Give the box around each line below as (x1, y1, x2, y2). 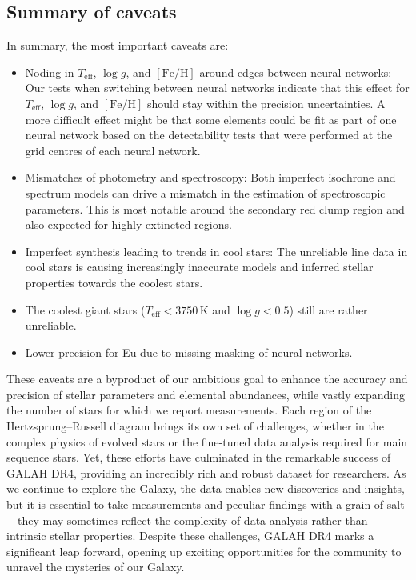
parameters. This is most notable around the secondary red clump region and (25, 200, 405, 217)
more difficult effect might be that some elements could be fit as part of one (25, 110, 397, 127)
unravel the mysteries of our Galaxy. (6, 558, 185, 575)
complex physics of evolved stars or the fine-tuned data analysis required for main (6, 433, 408, 450)
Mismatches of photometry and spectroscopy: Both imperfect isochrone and (25, 169, 396, 186)
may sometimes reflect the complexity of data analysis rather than (42, 511, 368, 528)
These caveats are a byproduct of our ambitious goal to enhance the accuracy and (6, 370, 408, 387)
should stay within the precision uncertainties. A (147, 94, 386, 111)
